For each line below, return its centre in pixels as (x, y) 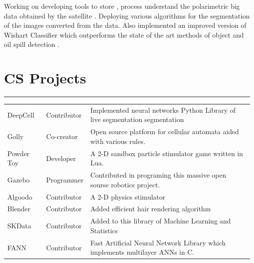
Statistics (104, 230)
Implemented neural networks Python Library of (163, 110)
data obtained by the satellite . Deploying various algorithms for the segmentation (127, 15)
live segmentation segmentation (137, 119)
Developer (61, 158)
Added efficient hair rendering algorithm (150, 209)
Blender (19, 209)
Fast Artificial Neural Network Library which (158, 242)
